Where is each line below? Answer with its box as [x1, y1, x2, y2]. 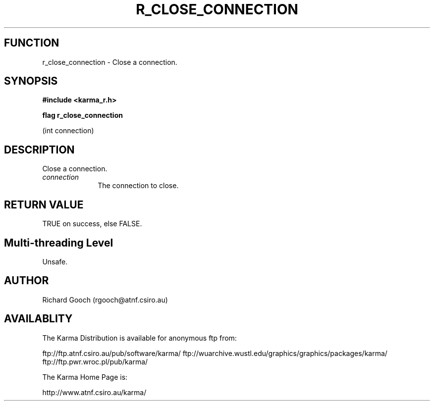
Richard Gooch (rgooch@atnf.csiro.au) [42, 295, 168, 304]
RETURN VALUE [4, 198, 84, 211]
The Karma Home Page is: [42, 372, 128, 381]
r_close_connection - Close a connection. [42, 57, 177, 66]
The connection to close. [98, 181, 179, 190]
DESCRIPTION [4, 143, 75, 156]
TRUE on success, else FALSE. [42, 219, 142, 228]
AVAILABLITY [4, 312, 73, 325]
